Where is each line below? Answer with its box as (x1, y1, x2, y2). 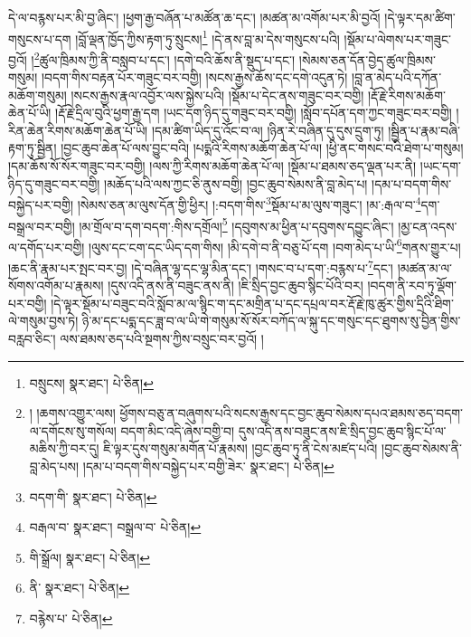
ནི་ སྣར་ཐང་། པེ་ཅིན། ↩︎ (29, 578, 130, 597)
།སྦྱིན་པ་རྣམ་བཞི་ (388, 120, 461, 139)
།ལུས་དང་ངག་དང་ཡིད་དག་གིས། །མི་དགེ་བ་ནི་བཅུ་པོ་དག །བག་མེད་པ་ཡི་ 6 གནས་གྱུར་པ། (89, 234, 461, 256)
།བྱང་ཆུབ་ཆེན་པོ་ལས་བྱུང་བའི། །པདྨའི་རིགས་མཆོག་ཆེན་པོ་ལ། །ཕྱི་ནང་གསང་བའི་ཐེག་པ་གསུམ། (61, 138, 464, 157)
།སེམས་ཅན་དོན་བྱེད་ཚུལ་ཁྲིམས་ (298, 50, 436, 69)
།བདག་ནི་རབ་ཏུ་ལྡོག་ (367, 276, 457, 295)
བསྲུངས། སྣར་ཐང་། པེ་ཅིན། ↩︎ (29, 373, 154, 392)
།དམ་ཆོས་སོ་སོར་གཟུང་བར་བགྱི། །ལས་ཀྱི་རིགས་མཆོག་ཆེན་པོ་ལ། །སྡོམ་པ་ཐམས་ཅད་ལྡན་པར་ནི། (8, 157, 417, 176)
